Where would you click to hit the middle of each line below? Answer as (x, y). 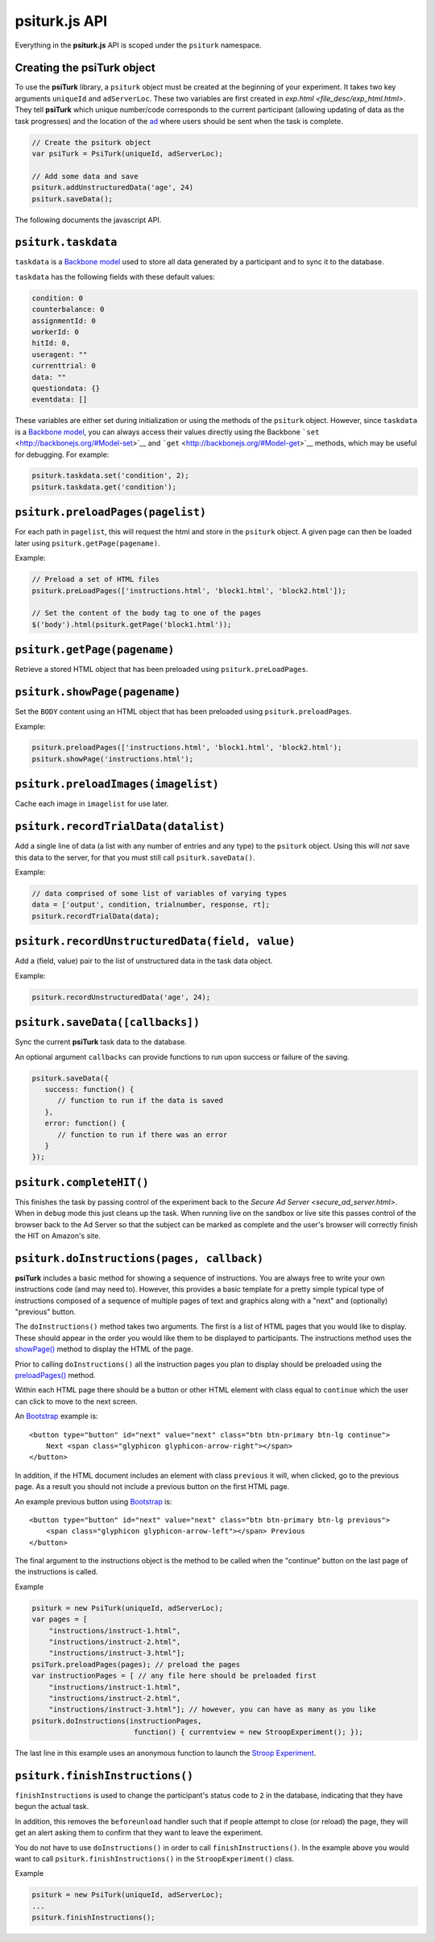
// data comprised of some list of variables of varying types (159, 894)
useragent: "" (60, 354)
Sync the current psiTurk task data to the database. (101, 1042)
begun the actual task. (52, 1807)
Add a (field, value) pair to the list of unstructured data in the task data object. (144, 961)
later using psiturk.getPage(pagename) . (87, 543)
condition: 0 (58, 298)
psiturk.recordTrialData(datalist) (120, 827)
